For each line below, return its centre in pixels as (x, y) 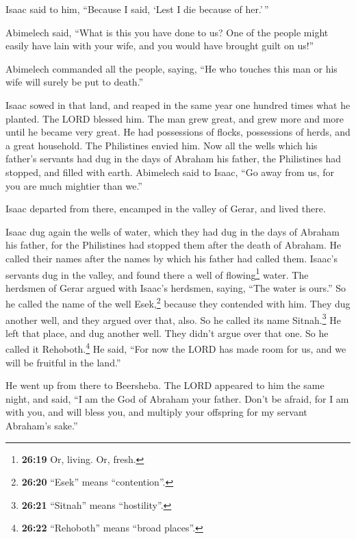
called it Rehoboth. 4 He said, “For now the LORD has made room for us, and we (176, 348)
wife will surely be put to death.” (75, 82)
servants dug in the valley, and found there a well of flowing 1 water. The (157, 273)
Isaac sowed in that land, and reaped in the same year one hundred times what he (178, 104)
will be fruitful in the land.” (63, 362)
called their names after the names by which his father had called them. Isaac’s (172, 258)
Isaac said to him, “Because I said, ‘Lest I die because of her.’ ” (137, 9)
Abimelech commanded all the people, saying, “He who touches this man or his (171, 68)
